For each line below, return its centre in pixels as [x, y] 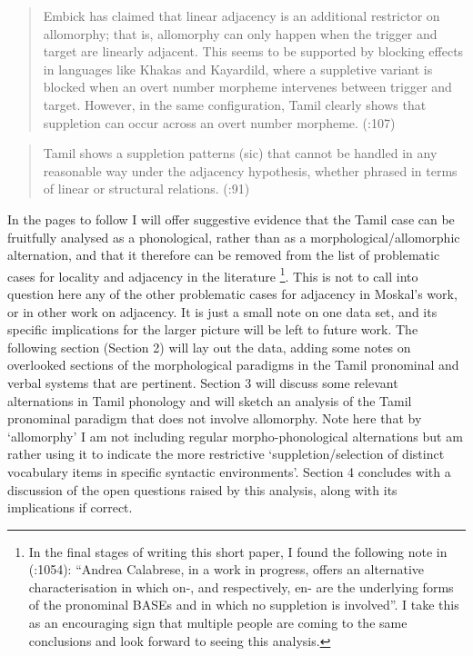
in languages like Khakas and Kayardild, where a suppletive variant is [238, 69]
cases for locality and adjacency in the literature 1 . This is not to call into [213, 274]
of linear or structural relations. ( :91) [146, 189]
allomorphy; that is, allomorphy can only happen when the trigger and [240, 33]
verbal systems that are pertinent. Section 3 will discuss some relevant [203, 382]
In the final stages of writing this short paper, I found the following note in [238, 551]
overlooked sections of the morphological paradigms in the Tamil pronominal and [233, 365]
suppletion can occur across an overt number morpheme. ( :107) [219, 122]
